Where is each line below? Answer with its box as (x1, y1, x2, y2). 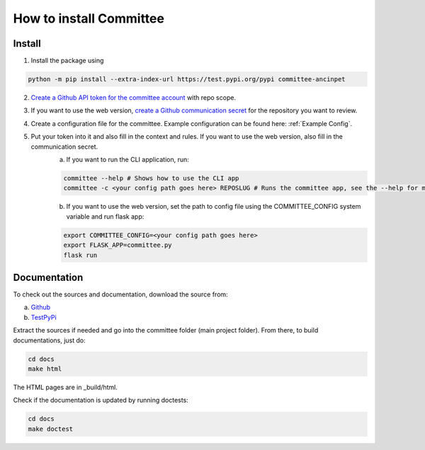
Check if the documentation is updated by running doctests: (13, 396, 189, 405)
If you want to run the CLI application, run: (66, 155, 189, 163)
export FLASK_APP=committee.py (63, 241, 173, 249)
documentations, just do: (13, 336, 86, 345)
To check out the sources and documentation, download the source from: (13, 290, 228, 299)
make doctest (28, 425, 74, 433)
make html (28, 364, 62, 373)
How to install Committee (13, 11, 164, 26)
